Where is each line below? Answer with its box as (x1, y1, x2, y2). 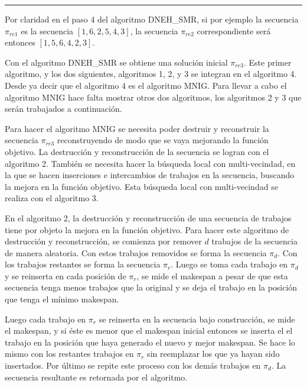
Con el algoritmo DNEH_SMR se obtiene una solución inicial (5, 56, 228, 68)
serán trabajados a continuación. (5, 102, 122, 115)
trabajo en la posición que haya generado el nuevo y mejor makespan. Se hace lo (5, 336, 295, 348)
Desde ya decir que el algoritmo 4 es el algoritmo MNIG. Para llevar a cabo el (5, 79, 287, 91)
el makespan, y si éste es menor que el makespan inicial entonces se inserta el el (5, 324, 293, 337)
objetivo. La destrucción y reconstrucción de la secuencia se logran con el (5, 145, 269, 157)
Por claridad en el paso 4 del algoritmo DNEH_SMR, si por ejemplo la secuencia (5, 13, 299, 25)
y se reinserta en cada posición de (5, 269, 126, 282)
